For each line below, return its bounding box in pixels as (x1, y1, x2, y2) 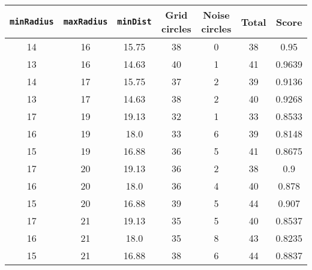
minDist (117, 17, 152, 26)
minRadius (10, 17, 54, 26)
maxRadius (63, 17, 108, 26)
